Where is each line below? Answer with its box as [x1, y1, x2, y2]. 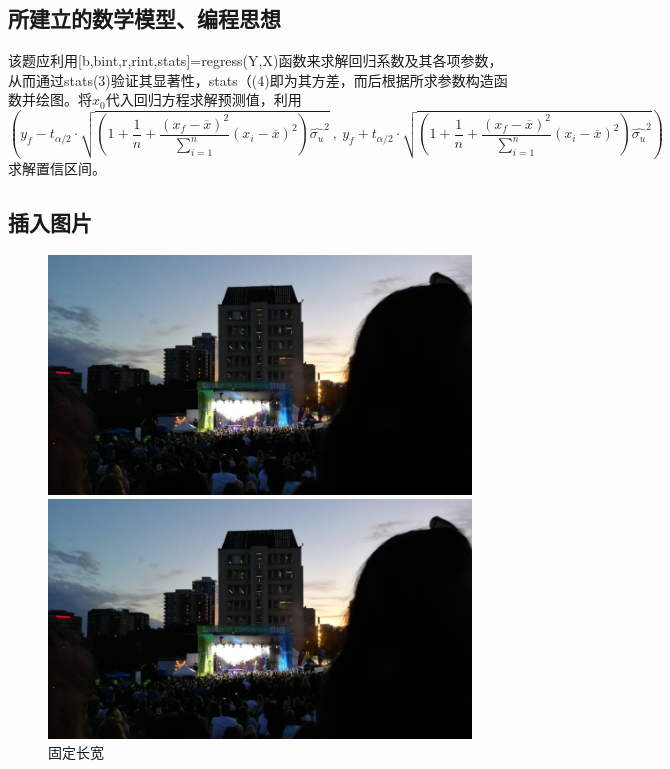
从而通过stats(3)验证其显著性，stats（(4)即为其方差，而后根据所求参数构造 [8, 69, 494, 90]
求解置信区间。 [8, 158, 106, 179]
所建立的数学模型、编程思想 [8, 3, 281, 34]
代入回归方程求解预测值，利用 [105, 89, 302, 110]
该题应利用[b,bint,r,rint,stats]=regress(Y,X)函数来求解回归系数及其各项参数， [8, 50, 503, 71]
